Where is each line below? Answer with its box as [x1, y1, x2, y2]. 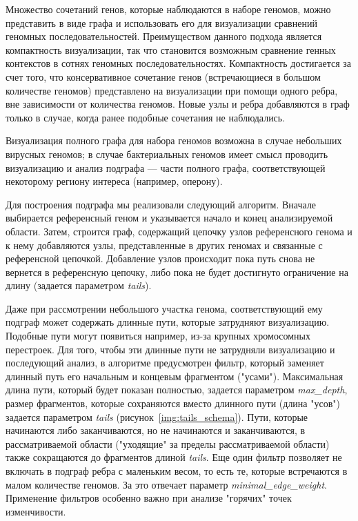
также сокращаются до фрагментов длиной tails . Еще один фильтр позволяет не [6, 450, 342, 464]
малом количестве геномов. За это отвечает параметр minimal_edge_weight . [6, 477, 327, 491]
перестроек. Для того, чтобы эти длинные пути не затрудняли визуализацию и [6, 342, 335, 356]
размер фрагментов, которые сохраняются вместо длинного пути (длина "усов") [6, 396, 340, 411]
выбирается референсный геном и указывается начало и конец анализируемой [6, 210, 333, 225]
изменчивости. [6, 504, 66, 518]
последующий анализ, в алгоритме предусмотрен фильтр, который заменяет [6, 355, 324, 370]
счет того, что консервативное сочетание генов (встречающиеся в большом [6, 69, 321, 83]
